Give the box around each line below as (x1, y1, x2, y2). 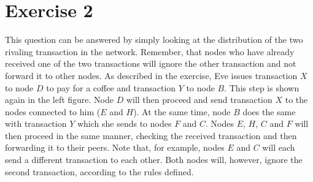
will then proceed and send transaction (126, 93, 272, 106)
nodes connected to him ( (5, 105, 101, 118)
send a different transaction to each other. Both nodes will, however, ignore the (5, 153, 303, 166)
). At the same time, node (133, 105, 231, 118)
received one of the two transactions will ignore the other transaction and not (5, 57, 296, 70)
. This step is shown (224, 81, 299, 94)
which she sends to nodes (77, 117, 172, 130)
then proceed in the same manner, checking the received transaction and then (5, 129, 297, 142)
